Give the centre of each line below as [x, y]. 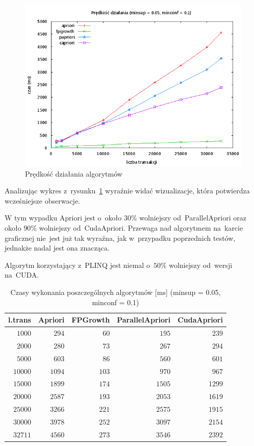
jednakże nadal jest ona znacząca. [57, 248]
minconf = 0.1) [116, 302]
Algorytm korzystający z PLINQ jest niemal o [77, 265]
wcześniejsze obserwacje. [42, 200]
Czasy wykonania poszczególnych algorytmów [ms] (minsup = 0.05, [116, 292]
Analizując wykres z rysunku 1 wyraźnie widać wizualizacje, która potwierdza [127, 191]
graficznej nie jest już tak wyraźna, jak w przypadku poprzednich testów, [120, 238]
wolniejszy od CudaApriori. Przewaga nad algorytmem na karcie [141, 227]
